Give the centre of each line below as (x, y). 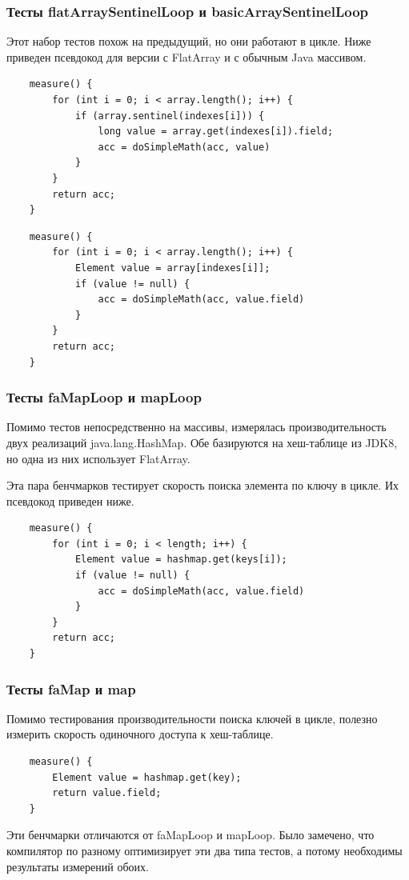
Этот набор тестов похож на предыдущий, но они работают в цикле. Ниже (189, 41)
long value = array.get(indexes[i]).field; (216, 132)
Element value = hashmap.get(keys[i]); (181, 560)
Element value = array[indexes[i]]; (172, 268)
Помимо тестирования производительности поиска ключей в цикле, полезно (192, 718)
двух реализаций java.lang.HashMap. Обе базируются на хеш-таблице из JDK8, (202, 442)
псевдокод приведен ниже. (70, 500)
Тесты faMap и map (71, 688)
